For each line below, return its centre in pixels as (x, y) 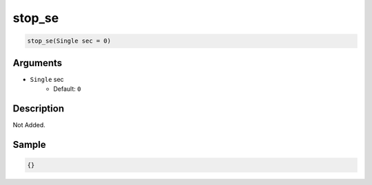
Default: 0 (67, 89)
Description (39, 108)
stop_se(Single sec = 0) (69, 41)
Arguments (38, 63)
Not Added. (29, 124)
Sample (29, 144)
